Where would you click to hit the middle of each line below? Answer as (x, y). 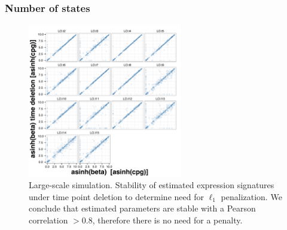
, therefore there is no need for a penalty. (167, 220)
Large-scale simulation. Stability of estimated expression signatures (152, 185)
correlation (48, 220)
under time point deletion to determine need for (116, 196)
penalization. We (251, 196)
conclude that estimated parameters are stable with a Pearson (142, 208)
